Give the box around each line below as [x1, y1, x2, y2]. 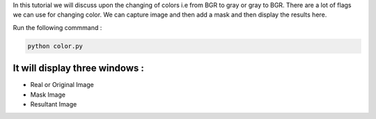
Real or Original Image [30, 81, 94, 89]
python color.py [27, 42, 84, 50]
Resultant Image [30, 100, 77, 109]
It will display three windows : [13, 63, 144, 74]
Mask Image [30, 90, 66, 99]
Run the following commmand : [13, 23, 102, 31]
